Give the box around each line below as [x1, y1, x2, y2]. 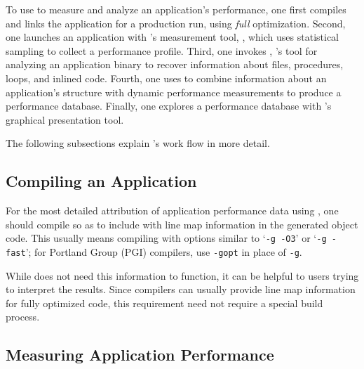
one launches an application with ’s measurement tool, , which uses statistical [6, 30, 339, 44]
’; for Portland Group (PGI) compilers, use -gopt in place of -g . [25, 244, 302, 259]
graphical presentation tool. [6, 112, 124, 127]
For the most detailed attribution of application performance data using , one [6, 203, 339, 218]
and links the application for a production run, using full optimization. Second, [6, 15, 346, 30]
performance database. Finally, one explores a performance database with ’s [6, 98, 332, 113]
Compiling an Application [6, 170, 197, 192]
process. [6, 309, 40, 324]
